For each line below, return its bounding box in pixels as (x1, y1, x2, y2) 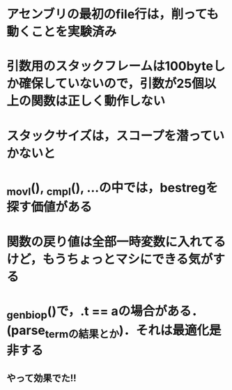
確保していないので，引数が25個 (19, 76, 205, 91)
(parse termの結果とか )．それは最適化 (6, 322, 210, 340)
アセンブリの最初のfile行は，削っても (6, 6, 219, 22)
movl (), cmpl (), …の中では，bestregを (6, 179, 219, 198)
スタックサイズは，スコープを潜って (6, 128, 213, 144)
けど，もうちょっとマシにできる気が (6, 251, 213, 267)
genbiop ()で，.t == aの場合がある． (6, 303, 204, 322)
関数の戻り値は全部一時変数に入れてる (6, 234, 226, 250)
